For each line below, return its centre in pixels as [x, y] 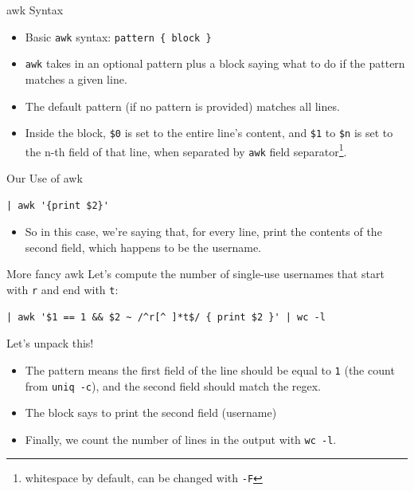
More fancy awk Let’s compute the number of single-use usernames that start [195, 274]
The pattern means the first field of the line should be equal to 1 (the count [210, 369]
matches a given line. [76, 79]
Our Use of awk [45, 178]
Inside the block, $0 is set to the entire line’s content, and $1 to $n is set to [209, 133]
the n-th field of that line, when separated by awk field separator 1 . [186, 150]
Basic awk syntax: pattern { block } [118, 36]
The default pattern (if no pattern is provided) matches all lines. [182, 106]
